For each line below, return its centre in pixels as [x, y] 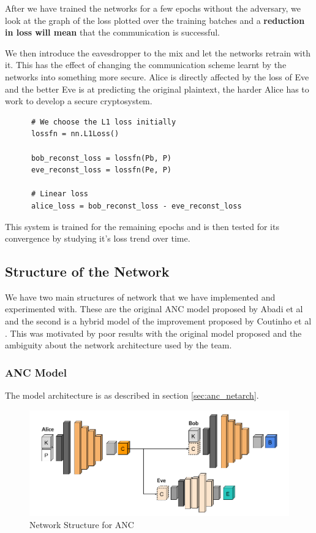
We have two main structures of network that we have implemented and [140, 297]
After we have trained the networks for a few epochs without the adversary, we [153, 8]
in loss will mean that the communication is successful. [112, 32]
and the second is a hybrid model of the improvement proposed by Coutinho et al [158, 321]
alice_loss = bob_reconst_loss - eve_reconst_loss [136, 206]
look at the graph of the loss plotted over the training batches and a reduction [155, 20]
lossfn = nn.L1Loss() [75, 134]
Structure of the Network [87, 271]
